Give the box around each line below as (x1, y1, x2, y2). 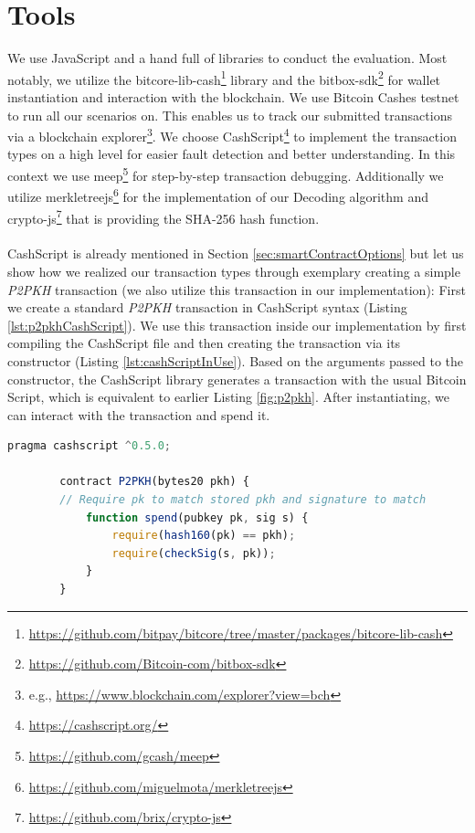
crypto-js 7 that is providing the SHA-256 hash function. (7, 206, 320, 227)
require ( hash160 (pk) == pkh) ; (111, 529, 296, 543)
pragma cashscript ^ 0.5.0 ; (7, 439, 171, 453)
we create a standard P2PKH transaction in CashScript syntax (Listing (7, 298, 407, 317)
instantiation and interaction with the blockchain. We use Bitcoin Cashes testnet (7, 87, 459, 106)
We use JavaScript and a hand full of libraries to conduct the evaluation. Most (7, 48, 448, 68)
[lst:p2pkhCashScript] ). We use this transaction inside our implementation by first (7, 315, 467, 334)
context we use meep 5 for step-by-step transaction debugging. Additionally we (7, 163, 444, 185)
